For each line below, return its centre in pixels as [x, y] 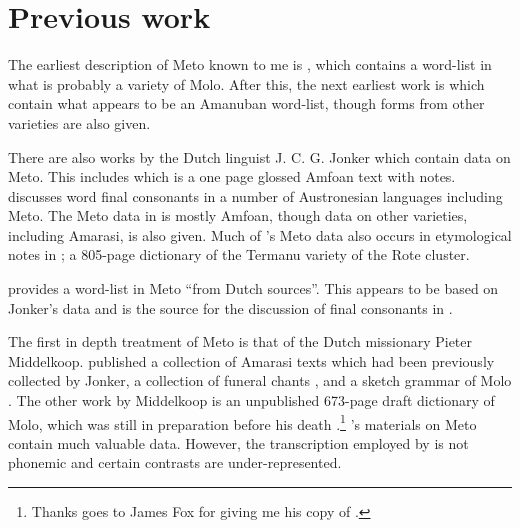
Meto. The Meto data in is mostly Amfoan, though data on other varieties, [238, 215]
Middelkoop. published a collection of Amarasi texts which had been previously [251, 360]
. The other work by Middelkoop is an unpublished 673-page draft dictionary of [251, 400]
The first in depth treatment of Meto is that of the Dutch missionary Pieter [240, 341]
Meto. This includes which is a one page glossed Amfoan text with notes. [232, 176]
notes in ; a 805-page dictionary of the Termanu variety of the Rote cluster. [239, 254]
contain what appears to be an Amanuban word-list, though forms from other [246, 103]
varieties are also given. [79, 122]
